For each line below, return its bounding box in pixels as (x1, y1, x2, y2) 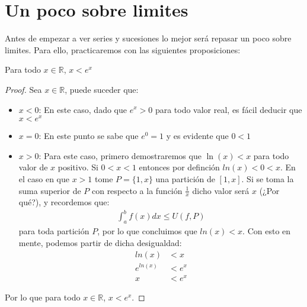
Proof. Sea (5, 83, 42, 95)
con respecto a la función (91, 184, 183, 196)
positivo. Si (57, 161, 98, 173)
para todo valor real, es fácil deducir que (155, 103, 302, 115)
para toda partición (18, 225, 89, 237)
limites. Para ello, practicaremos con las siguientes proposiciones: (5, 43, 241, 56)
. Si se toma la (241, 172, 294, 185)
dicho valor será (192, 184, 250, 196)
